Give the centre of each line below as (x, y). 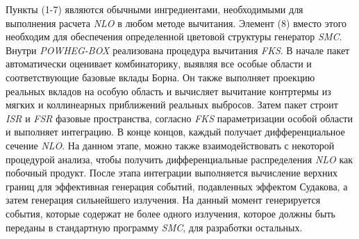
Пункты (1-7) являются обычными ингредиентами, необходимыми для (155, 9)
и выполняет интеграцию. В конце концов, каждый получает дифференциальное (175, 132)
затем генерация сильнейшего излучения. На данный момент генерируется (163, 200)
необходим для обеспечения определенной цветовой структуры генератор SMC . (174, 36)
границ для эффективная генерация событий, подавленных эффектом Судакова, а (177, 186)
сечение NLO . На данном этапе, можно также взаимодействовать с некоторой (170, 145)
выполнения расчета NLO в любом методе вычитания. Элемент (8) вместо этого (176, 23)
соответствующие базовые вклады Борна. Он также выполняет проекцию (160, 77)
